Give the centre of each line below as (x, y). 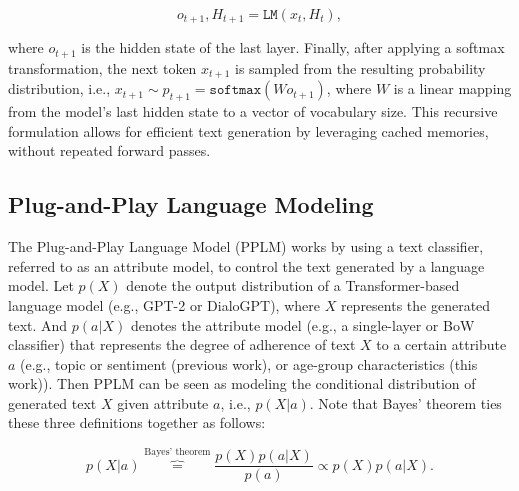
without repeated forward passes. (109, 150)
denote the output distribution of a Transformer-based (293, 285)
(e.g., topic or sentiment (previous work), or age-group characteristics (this (249, 363)
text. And (38, 324)
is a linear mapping (452, 88)
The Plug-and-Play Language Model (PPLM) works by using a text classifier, (246, 246)
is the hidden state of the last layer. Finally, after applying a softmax (293, 47)
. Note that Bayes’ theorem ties (405, 402)
